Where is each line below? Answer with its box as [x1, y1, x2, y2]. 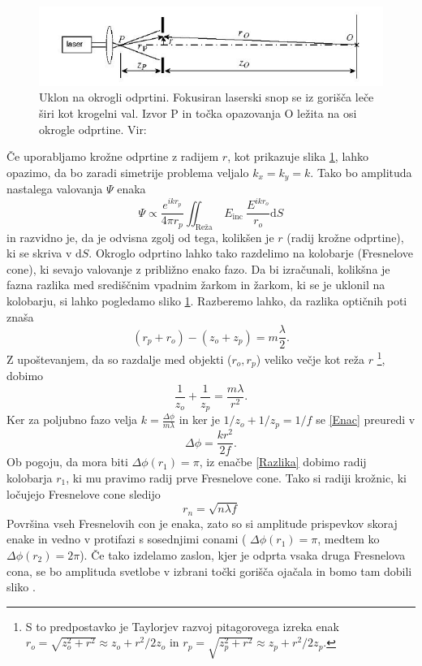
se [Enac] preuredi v [316, 411, 416, 428]
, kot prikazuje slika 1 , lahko [227, 148, 369, 165]
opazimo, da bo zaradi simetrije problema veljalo [6, 163, 249, 180]
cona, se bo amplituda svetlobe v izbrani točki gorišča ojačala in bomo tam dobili [6, 562, 412, 579]
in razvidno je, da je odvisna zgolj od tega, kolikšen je [6, 228, 274, 245]
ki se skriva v [6, 244, 72, 262]
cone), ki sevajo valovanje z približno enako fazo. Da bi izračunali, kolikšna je [6, 260, 390, 277]
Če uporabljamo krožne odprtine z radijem [6, 148, 219, 165]
